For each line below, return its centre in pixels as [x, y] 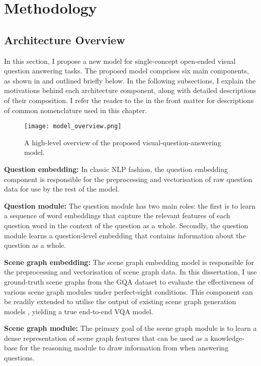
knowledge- [228, 338]
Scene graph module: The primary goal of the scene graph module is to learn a [130, 328]
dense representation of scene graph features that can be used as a [106, 338]
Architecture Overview [65, 39]
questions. [19, 358]
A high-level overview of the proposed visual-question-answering [123, 142]
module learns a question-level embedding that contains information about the [125, 235]
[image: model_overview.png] [73, 126]
